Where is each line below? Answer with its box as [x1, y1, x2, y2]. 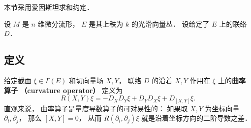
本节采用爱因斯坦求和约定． [4, 2, 94, 12]
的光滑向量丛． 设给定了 [131, 18, 210, 29]
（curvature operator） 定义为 [20, 85, 123, 95]
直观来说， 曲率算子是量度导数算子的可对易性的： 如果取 [4, 103, 188, 113]
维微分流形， [37, 18, 79, 29]
